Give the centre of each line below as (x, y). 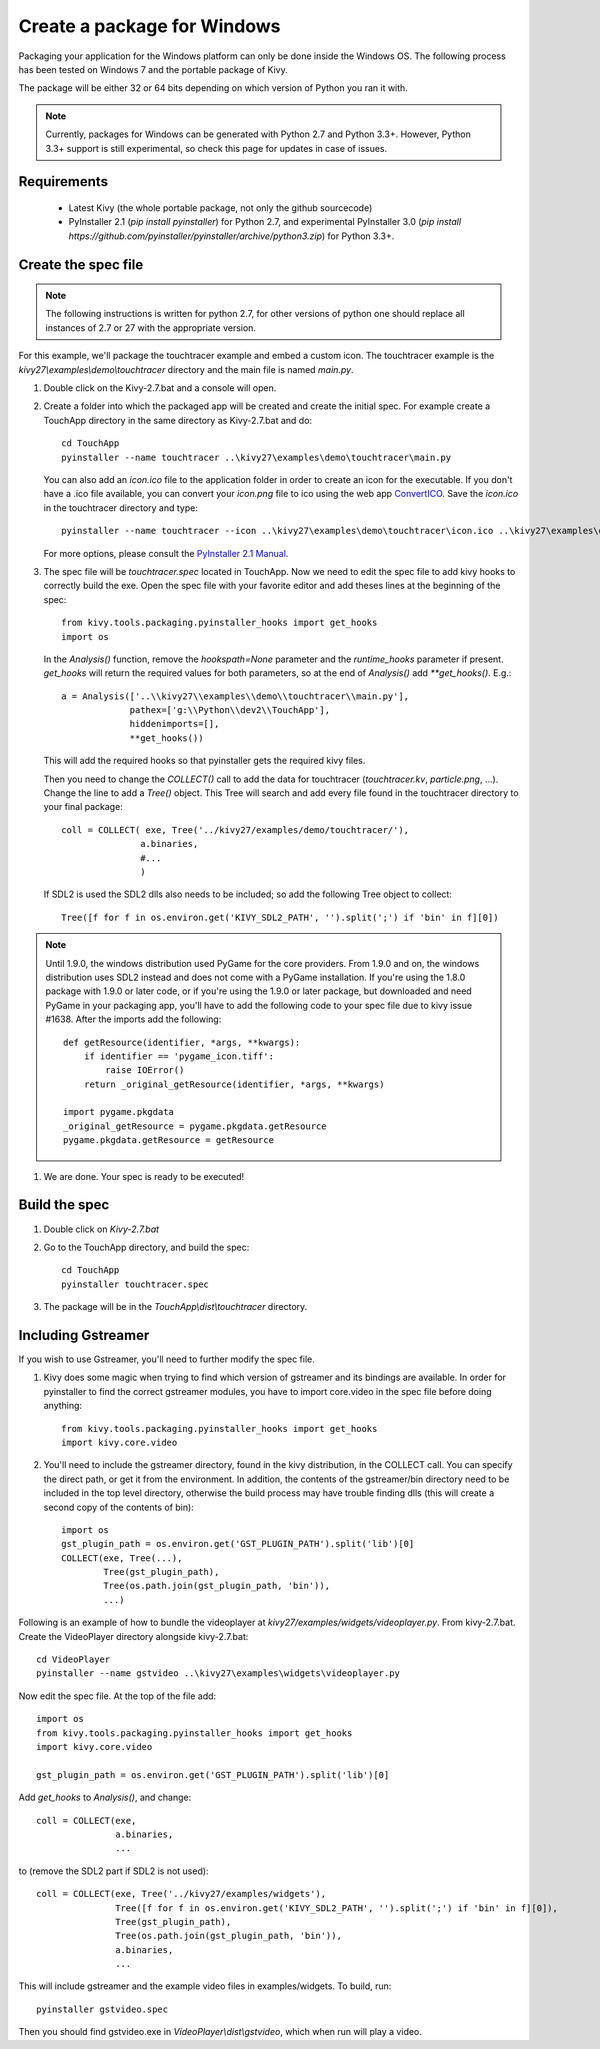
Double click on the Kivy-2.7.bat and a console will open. (160, 388)
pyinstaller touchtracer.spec (135, 1284)
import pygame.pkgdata (119, 1112)
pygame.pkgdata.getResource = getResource (169, 1140)
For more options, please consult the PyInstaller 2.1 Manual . (166, 553)
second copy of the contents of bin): (118, 1507)
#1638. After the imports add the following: (133, 1019)
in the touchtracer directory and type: (121, 507)
